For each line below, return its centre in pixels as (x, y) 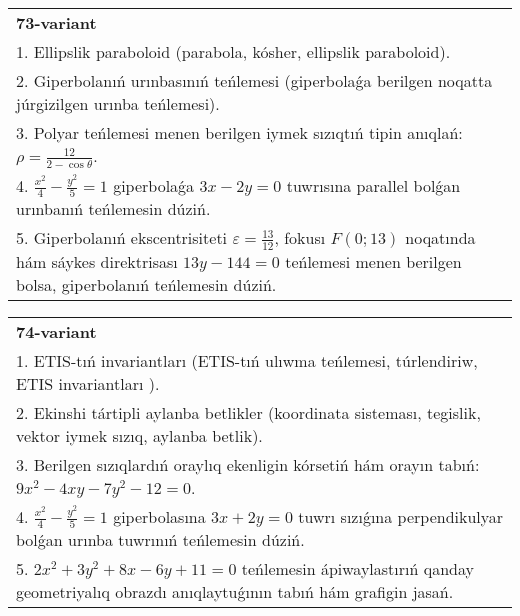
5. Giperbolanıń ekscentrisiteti (122, 238)
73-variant (56, 22)
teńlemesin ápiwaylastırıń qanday (357, 569)
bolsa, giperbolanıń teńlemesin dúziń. (146, 284)
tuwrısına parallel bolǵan (373, 185)
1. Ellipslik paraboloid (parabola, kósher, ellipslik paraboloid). (233, 51)
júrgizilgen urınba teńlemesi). (118, 103)
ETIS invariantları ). (88, 383)
